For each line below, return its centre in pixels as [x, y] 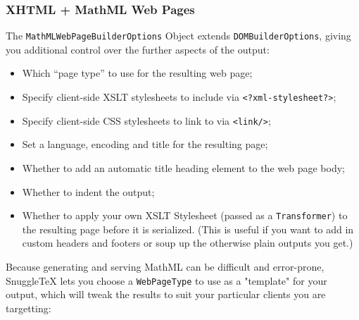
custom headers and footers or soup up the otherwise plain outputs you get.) [188, 243]
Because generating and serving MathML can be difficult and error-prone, [165, 266]
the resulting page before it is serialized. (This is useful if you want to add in [188, 229]
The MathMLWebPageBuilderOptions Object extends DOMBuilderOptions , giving [178, 36]
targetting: [29, 308]
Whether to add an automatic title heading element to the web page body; [183, 167]
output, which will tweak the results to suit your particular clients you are [166, 294]
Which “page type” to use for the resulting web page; [137, 73]
